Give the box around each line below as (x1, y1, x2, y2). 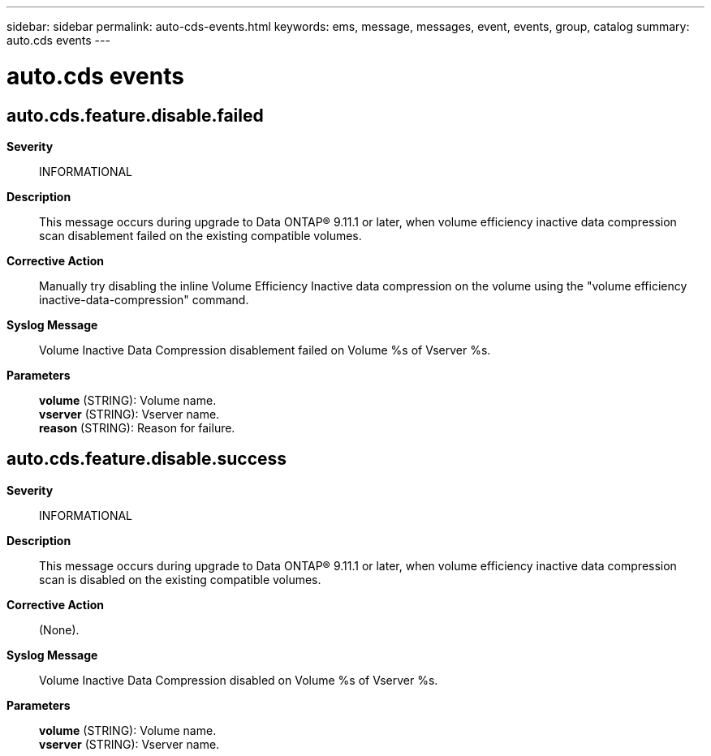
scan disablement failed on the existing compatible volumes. (39, 228, 362, 243)
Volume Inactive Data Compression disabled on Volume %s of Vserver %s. (39, 672, 438, 687)
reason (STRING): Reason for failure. (39, 420, 235, 435)
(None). (39, 622, 80, 637)
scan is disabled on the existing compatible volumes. (39, 572, 321, 586)
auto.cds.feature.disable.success (6, 449, 287, 470)
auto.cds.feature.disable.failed (6, 105, 264, 126)
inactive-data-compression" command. (39, 292, 249, 307)
